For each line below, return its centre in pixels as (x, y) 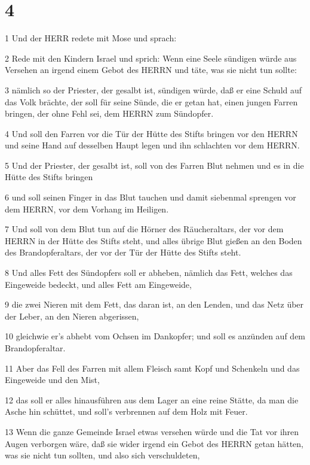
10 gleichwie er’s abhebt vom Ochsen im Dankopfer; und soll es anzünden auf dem (155, 336)
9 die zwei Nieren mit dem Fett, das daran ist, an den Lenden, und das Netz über (154, 304)
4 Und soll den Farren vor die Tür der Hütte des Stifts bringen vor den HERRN (151, 133)
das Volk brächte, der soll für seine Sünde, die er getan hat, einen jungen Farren (151, 101)
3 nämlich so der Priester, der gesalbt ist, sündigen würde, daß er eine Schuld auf (154, 89)
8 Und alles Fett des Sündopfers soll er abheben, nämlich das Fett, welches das (149, 273)
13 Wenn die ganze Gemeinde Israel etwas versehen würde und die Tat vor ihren (152, 431)
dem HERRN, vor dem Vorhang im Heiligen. (87, 209)
